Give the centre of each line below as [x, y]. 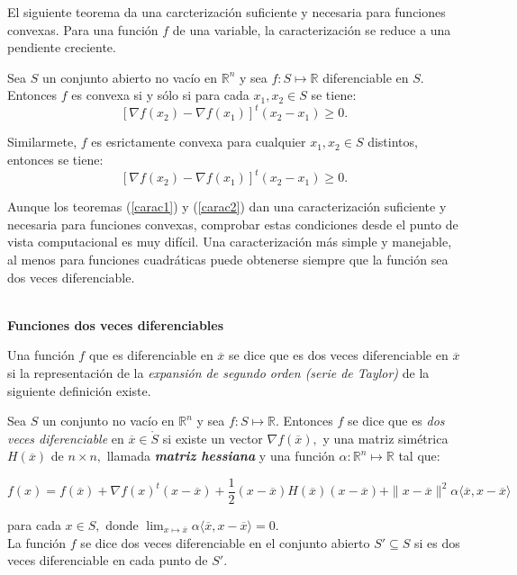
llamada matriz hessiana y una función [221, 456]
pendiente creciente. [62, 47]
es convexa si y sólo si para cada [160, 95]
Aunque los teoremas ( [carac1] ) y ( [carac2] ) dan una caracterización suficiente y [227, 207]
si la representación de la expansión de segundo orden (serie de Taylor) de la [218, 372]
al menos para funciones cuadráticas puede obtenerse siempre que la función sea [228, 259]
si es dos [437, 542]
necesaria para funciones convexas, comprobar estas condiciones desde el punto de [233, 224]
